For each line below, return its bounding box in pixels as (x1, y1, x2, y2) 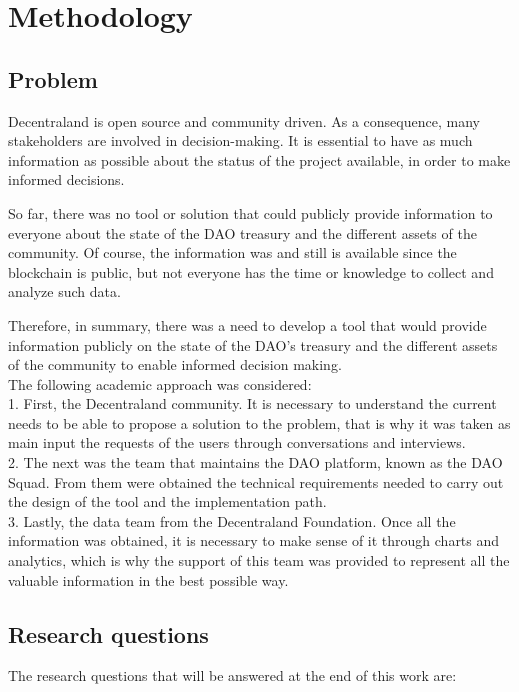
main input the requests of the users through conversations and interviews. (8, 432, 466, 453)
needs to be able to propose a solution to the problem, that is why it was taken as (8, 412, 511, 433)
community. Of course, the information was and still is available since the (8, 242, 457, 263)
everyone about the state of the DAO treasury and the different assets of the (8, 222, 477, 243)
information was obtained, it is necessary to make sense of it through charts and (8, 530, 500, 551)
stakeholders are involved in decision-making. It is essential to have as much (8, 130, 473, 151)
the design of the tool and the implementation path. (8, 491, 327, 512)
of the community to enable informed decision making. (8, 354, 342, 375)
